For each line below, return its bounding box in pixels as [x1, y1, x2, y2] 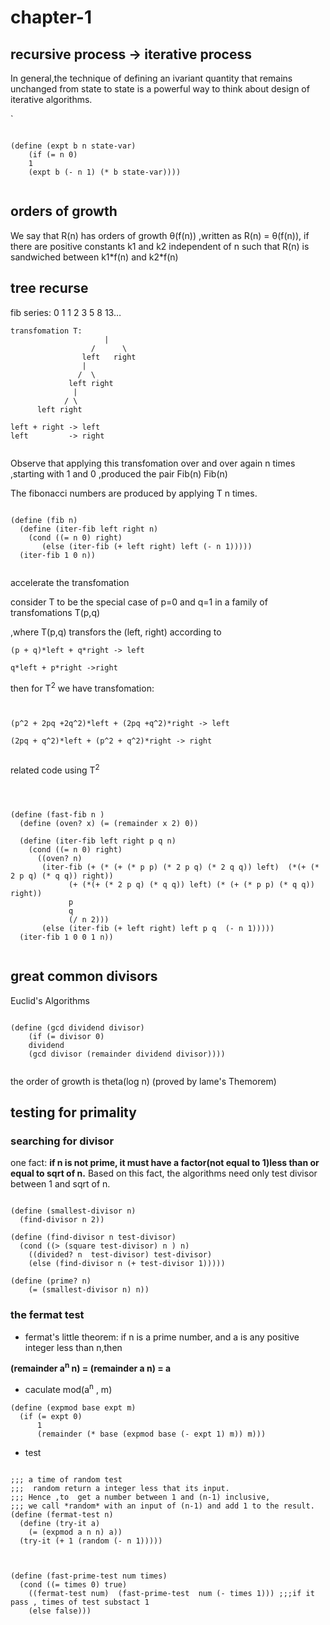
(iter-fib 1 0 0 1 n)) [19, 932, 114, 942]
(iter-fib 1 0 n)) [19, 550, 97, 560]
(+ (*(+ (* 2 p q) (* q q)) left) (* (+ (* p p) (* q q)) [68, 879, 315, 890]
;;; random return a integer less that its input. [10, 1484, 230, 1494]
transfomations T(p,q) [10, 606, 101, 618]
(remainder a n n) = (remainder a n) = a [10, 1361, 172, 1375]
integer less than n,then [24, 1341, 123, 1353]
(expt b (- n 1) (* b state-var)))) [28, 167, 182, 177]
